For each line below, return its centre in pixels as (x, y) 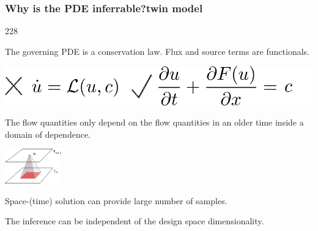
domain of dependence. (48, 134)
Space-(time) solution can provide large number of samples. (116, 200)
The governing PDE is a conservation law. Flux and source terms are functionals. (157, 51)
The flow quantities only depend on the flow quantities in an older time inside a (154, 122)
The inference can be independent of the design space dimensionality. (135, 221)
